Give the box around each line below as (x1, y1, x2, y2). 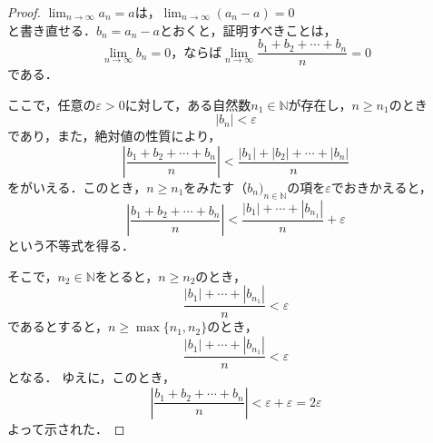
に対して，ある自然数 (124, 94, 251, 113)
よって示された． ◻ (7, 418, 125, 438)
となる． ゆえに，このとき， (7, 368, 176, 387)
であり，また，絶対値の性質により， (7, 126, 221, 145)
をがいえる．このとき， (7, 178, 147, 197)
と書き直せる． (7, 20, 96, 39)
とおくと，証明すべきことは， (159, 20, 337, 39)
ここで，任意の (7, 94, 96, 113)
